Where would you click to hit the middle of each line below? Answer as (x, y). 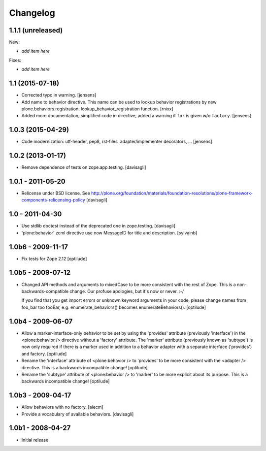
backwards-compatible (45, 291)
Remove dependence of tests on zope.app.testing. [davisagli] (84, 167)
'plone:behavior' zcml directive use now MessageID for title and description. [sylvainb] (109, 233)
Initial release (35, 440)
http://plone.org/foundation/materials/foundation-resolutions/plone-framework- (172, 193)
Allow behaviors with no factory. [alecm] (62, 407)
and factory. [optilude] (44, 354)
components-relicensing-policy (53, 200)
